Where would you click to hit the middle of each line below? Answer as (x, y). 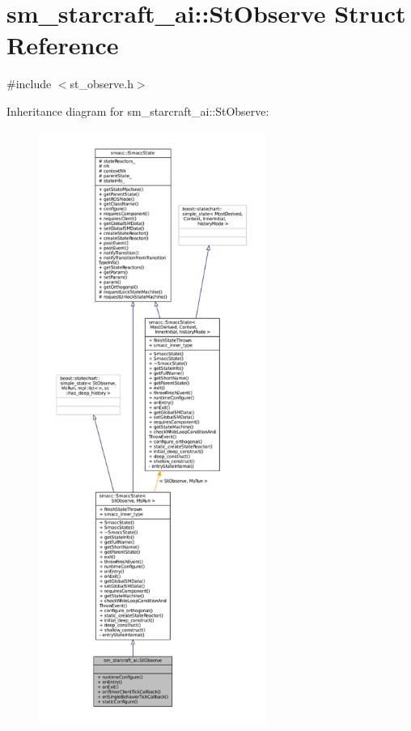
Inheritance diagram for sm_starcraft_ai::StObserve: (138, 110)
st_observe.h (102, 84)
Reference (63, 45)
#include (29, 84)
